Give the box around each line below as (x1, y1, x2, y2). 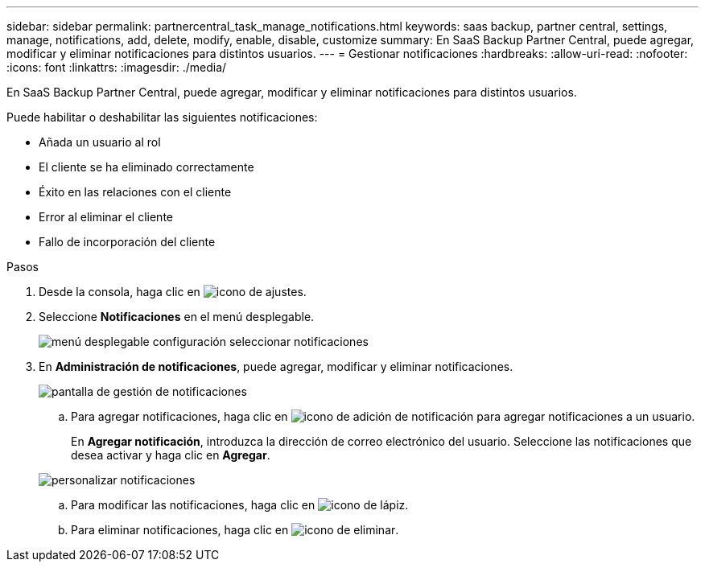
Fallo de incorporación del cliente (39, 235, 216, 249)
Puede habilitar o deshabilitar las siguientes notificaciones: (6, 110, 318, 124)
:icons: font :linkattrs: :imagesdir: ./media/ (6, 60, 227, 74)
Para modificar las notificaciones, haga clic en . (71, 498, 409, 512)
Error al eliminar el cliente (39, 210, 173, 224)
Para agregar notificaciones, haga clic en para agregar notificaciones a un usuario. (71, 410, 695, 423)
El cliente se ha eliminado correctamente (39, 160, 254, 174)
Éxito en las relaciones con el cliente (39, 185, 232, 199)
